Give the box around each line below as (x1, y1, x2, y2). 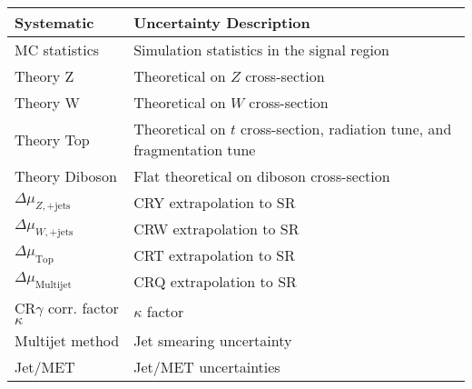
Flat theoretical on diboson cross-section (133, 165, 390, 186)
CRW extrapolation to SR (133, 218, 300, 239)
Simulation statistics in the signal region (133, 39, 389, 60)
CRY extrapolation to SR (133, 192, 296, 213)
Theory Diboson (15, 165, 117, 186)
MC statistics (15, 39, 100, 60)
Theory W (15, 92, 81, 113)
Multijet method (15, 330, 120, 351)
